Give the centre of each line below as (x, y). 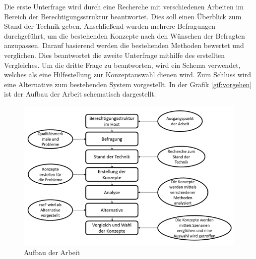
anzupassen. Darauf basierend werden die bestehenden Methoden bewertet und (124, 45)
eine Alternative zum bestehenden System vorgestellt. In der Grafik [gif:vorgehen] (128, 84)
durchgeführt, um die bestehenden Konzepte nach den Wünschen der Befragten (125, 35)
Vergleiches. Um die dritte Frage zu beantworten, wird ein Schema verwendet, (122, 65)
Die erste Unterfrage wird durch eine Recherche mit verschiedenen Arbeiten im (124, 6)
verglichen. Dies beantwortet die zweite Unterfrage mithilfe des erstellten (115, 55)
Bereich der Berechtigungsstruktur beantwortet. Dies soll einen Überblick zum (123, 16)
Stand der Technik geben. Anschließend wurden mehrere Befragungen (110, 26)
